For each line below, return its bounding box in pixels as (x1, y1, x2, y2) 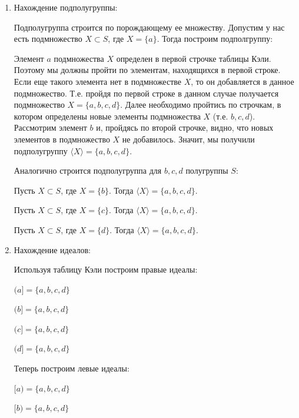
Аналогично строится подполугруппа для (14, 164, 162, 177)
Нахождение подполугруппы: (14, 1, 118, 13)
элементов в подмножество (14, 132, 110, 145)
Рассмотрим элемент (14, 121, 87, 134)
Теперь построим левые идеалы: (14, 362, 129, 374)
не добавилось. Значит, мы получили (122, 132, 255, 145)
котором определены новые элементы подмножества (14, 110, 201, 122)
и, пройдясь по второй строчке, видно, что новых (96, 121, 274, 134)
